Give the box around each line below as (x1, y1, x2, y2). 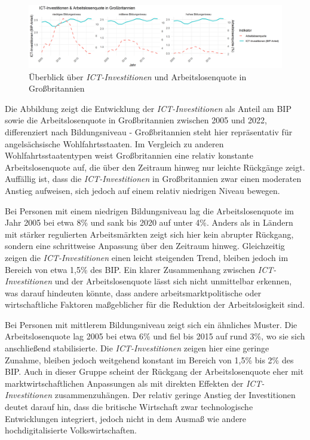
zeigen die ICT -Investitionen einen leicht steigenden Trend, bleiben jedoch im (5, 251, 288, 263)
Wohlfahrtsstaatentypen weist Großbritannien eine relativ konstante (5, 149, 253, 162)
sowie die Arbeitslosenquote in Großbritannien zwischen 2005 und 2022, (5, 114, 267, 126)
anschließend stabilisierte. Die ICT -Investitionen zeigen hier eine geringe (5, 342, 269, 354)
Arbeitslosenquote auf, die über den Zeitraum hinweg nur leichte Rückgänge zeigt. (5, 160, 305, 173)
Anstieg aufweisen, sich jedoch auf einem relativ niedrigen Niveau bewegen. (5, 184, 280, 196)
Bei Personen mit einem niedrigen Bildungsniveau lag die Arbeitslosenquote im (5, 204, 294, 217)
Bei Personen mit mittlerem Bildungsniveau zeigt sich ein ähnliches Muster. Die (5, 318, 297, 330)
